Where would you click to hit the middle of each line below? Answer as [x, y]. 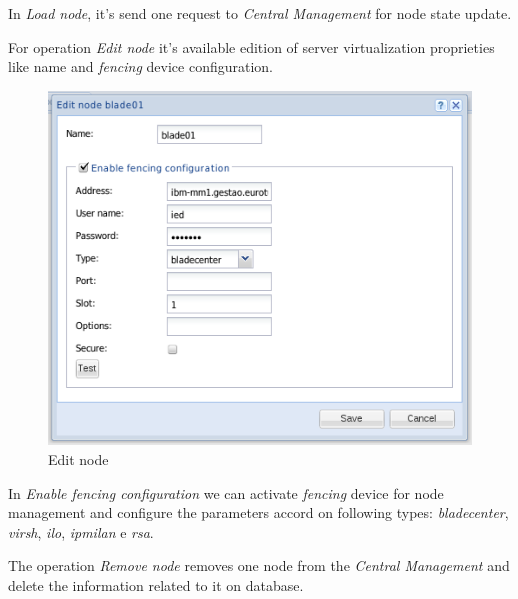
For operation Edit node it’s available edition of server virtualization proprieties [251, 46]
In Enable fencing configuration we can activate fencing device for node [226, 492]
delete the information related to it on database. [156, 584]
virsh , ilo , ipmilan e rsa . [81, 531]
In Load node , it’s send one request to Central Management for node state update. [260, 13]
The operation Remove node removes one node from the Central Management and [259, 565]
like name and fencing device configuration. [140, 66]
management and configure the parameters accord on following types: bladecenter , [258, 512]
